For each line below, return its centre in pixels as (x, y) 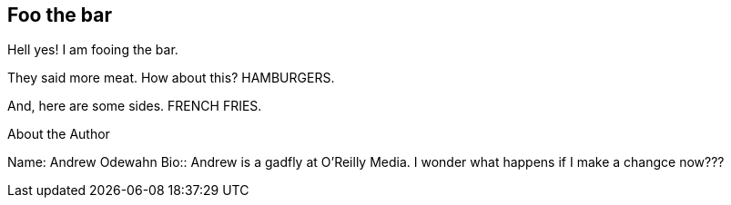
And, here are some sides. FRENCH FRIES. (135, 106)
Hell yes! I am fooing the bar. (93, 50)
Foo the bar (60, 15)
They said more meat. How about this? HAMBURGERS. (171, 78)
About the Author (59, 134)
